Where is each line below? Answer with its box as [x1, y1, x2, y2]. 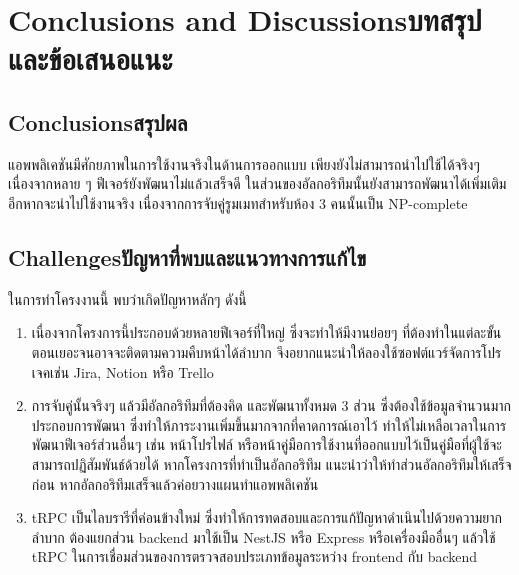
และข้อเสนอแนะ [8, 38, 173, 79]
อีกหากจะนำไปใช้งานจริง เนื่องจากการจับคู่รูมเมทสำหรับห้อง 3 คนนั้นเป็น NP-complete [8, 192, 468, 213]
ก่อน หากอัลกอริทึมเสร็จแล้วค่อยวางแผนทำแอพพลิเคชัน [31, 473, 319, 494]
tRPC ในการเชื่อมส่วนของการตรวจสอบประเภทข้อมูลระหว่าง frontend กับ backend [31, 546, 478, 567]
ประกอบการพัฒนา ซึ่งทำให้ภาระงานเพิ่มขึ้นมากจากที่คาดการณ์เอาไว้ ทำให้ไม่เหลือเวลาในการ [31, 414, 507, 435]
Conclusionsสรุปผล [8, 106, 188, 137]
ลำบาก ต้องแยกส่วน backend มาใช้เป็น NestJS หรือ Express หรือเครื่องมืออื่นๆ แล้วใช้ [31, 526, 496, 547]
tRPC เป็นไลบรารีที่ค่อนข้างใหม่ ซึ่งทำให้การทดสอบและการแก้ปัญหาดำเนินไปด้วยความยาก [31, 507, 502, 528]
